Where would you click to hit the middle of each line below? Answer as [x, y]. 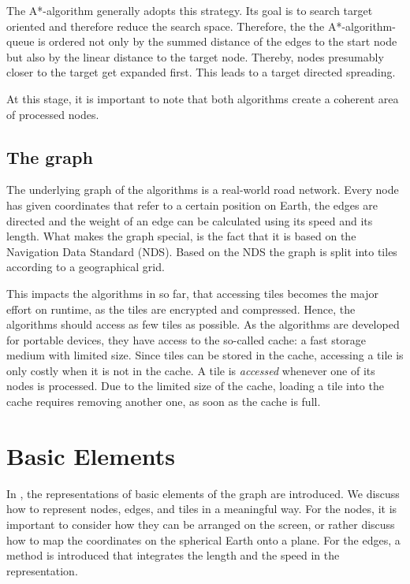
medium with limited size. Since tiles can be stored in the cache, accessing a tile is [205, 355]
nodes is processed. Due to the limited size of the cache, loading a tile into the [195, 386]
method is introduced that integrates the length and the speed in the [173, 555]
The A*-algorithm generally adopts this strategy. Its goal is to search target [190, 10]
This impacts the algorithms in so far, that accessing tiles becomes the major [193, 293]
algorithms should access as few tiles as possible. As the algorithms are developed [203, 324]
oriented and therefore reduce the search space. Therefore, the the [166, 26]
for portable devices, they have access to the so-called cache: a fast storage [186, 339]
